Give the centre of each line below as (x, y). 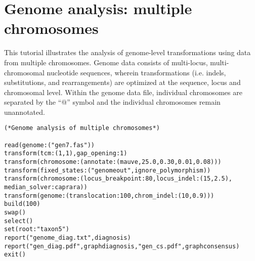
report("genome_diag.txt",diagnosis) (68, 238)
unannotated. (25, 112)
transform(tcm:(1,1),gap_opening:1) (66, 154)
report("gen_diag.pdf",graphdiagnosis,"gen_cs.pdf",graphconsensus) (122, 246)
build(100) (22, 204)
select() (19, 221)
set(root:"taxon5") (37, 229)
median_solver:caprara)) (46, 187)
